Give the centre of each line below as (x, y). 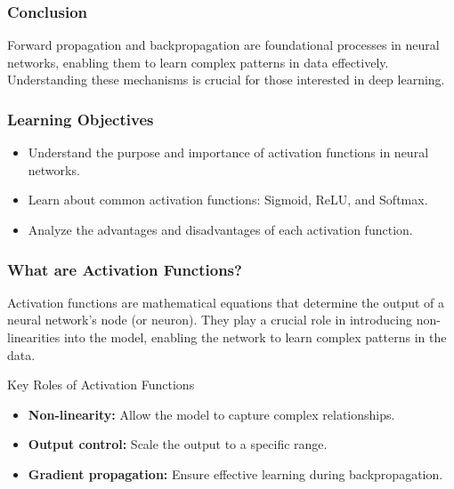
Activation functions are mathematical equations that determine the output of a (226, 302)
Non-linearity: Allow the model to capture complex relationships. (211, 414)
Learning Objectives (81, 119)
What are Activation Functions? (125, 269)
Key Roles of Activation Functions (101, 385)
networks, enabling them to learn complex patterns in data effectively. (198, 62)
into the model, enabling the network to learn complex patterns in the (255, 337)
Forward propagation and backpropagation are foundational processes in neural (223, 45)
